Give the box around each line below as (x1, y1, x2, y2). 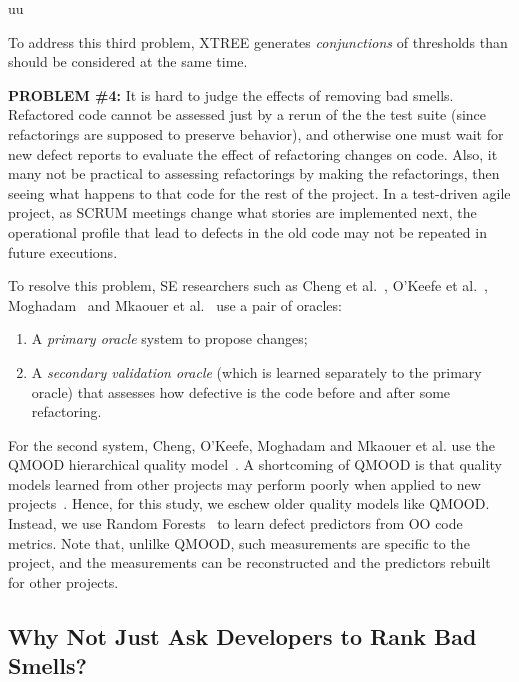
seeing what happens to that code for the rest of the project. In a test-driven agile (8, 182, 511, 203)
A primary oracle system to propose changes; (31, 328, 308, 349)
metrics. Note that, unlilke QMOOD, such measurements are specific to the (8, 532, 470, 553)
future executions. (8, 241, 118, 262)
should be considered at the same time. (8, 51, 248, 72)
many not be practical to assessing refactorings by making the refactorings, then (8, 163, 500, 184)
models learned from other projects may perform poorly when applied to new (8, 473, 481, 494)
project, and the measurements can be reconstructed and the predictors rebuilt (8, 552, 491, 573)
